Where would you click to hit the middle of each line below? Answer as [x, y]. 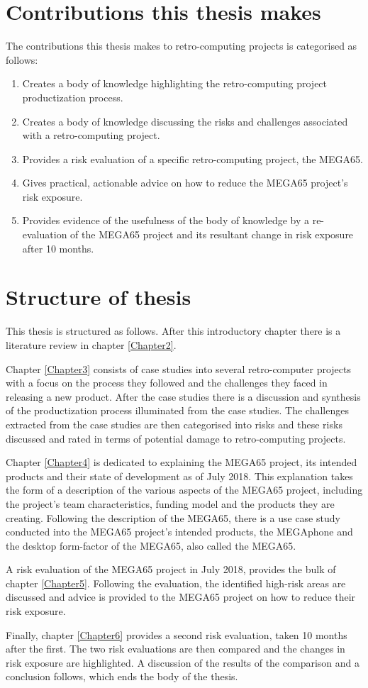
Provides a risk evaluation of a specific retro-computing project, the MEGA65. [193, 159]
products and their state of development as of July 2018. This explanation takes [179, 476]
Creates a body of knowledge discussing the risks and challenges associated [185, 121]
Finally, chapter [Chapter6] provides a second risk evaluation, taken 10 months [177, 634]
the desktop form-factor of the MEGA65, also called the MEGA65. [151, 545]
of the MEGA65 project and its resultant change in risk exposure [212, 234]
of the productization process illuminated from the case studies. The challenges [177, 410]
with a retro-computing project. [91, 135]
